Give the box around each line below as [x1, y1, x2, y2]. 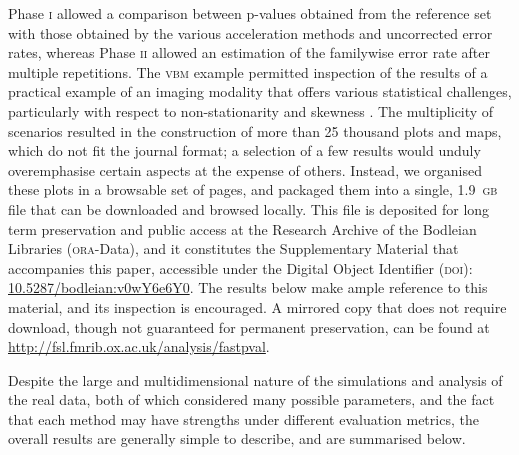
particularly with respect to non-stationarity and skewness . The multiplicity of [8, 100, 494, 121]
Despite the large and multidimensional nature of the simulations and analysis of [8, 369, 503, 390]
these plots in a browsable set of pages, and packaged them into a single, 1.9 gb [8, 179, 498, 200]
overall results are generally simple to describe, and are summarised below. [8, 428, 466, 449]
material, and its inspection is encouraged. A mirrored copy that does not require [8, 296, 507, 317]
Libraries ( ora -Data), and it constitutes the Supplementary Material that [8, 238, 459, 259]
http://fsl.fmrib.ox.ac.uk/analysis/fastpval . [8, 336, 270, 357]
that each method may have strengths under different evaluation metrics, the [8, 408, 479, 429]
